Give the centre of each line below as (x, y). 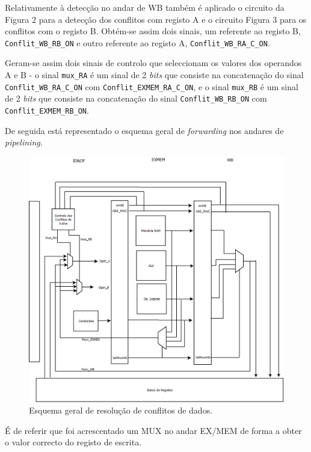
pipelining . (24, 142)
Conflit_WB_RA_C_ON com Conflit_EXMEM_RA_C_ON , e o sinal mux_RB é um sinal (152, 86)
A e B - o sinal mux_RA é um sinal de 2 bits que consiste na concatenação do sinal (154, 75)
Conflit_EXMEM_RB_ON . (47, 110)
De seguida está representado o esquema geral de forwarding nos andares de (144, 130)
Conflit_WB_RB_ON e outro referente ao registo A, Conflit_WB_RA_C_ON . (137, 42)
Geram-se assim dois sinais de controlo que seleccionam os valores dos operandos (153, 63)
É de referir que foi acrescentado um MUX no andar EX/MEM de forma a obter (153, 430)
